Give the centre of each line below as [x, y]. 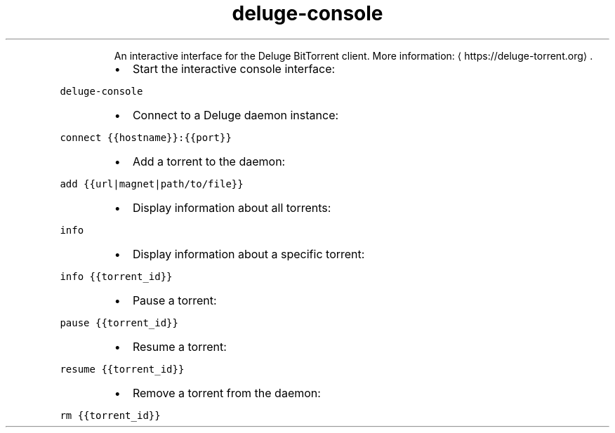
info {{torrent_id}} [116, 276]
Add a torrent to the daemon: [209, 161]
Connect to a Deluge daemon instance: [236, 115]
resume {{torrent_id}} [122, 369]
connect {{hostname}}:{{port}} [146, 137]
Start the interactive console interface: [234, 68]
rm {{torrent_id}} [110, 415]
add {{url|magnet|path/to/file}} [152, 184]
